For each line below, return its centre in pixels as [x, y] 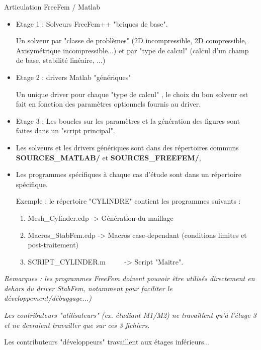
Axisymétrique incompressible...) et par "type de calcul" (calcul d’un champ [132, 50]
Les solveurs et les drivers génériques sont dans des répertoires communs [127, 147]
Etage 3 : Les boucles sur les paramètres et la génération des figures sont [128, 120]
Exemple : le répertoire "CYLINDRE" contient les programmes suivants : [128, 201]
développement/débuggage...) [48, 298]
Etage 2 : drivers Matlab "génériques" [73, 77]
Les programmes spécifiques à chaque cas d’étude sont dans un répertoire [128, 174]
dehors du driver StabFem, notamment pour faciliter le [88, 288]
